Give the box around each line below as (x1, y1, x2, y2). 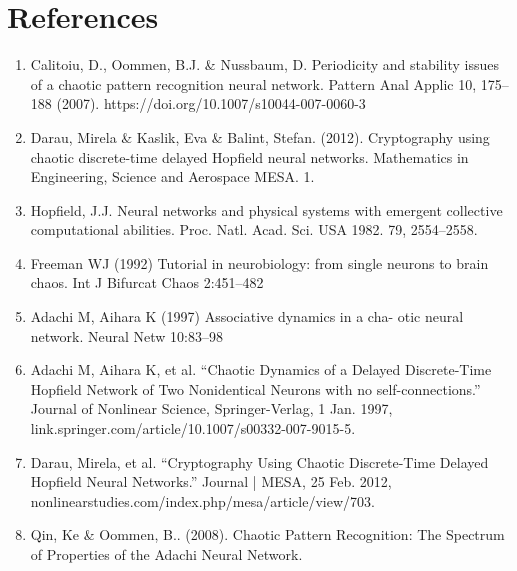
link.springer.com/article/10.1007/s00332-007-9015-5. (30, 418, 356, 439)
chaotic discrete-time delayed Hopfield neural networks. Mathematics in (30, 146, 469, 167)
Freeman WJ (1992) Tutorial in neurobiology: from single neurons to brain (30, 252, 489, 273)
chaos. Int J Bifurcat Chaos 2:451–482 (30, 272, 264, 293)
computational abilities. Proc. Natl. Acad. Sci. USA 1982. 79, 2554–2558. (30, 219, 478, 240)
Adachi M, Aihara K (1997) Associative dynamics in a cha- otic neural (30, 306, 464, 327)
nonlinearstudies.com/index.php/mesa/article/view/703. (30, 490, 375, 511)
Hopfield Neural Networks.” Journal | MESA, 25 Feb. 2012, (30, 471, 392, 492)
